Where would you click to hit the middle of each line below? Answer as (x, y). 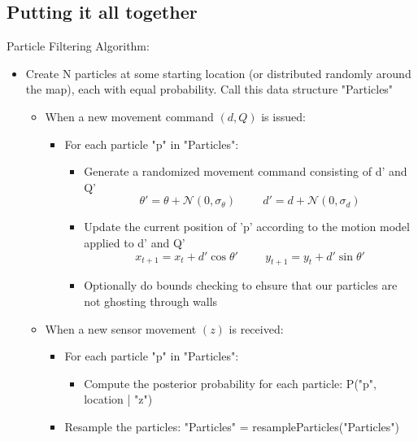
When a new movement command (129, 116)
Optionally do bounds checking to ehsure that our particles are (241, 285)
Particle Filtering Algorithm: (78, 46)
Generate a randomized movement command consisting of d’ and (246, 171)
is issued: (283, 116)
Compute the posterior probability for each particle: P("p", (231, 383)
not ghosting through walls (151, 301)
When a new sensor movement (121, 328)
